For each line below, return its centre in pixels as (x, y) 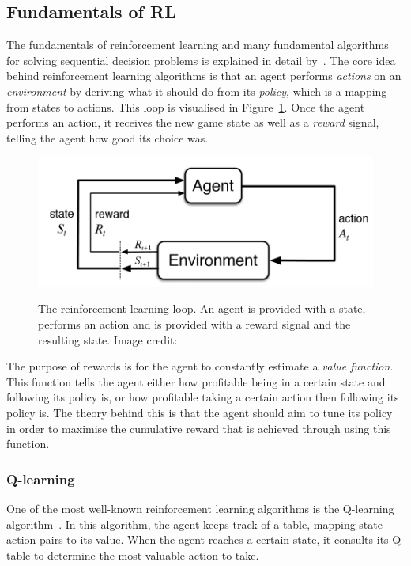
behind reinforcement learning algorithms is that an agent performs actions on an (204, 76)
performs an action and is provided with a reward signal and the (194, 323)
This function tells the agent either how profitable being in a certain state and (196, 381)
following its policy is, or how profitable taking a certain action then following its (203, 397)
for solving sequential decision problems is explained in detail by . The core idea (201, 60)
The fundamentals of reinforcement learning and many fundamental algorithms (198, 45)
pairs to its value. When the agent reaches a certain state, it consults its (214, 539)
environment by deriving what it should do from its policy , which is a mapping (197, 91)
